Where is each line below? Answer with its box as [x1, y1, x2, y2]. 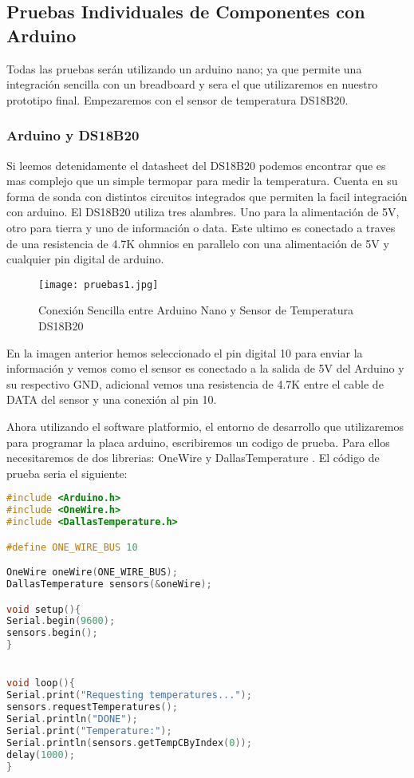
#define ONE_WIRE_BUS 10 [6, 541, 138, 553]
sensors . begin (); [6, 627, 98, 639]
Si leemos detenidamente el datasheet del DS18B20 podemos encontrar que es [6, 156, 386, 173]
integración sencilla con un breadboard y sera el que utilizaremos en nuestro [6, 76, 378, 93]
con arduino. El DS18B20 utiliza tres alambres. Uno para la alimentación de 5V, [6, 203, 400, 220]
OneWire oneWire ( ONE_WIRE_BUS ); [6, 567, 178, 579]
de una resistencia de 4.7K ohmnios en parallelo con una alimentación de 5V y [6, 235, 389, 251]
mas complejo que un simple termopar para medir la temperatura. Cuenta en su [6, 172, 398, 189]
